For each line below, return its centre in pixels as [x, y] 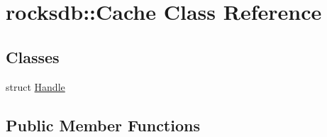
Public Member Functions [103, 125]
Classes [33, 56]
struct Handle [35, 86]
